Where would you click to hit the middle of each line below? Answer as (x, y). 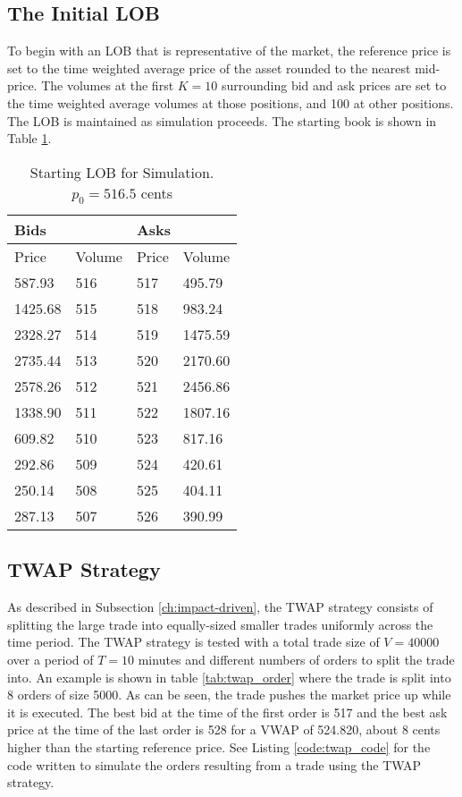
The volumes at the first (108, 85)
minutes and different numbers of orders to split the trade (296, 659)
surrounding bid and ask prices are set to (334, 85)
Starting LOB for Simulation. (122, 172)
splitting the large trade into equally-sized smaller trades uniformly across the (220, 624)
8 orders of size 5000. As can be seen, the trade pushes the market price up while (229, 695)
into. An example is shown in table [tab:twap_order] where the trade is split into (229, 677)
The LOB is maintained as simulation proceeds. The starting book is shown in (222, 120)
